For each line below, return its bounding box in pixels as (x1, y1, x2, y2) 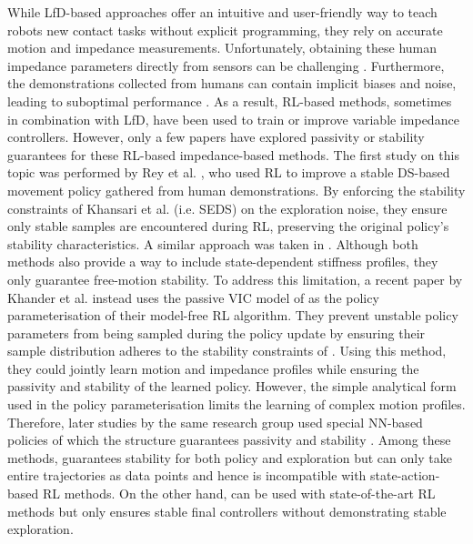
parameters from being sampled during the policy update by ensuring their (7, 323, 426, 342)
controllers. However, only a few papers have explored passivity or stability (7, 127, 425, 146)
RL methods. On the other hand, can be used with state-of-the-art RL (42, 484, 436, 503)
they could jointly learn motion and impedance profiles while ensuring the (7, 358, 419, 378)
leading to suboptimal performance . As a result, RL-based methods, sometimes (7, 91, 452, 110)
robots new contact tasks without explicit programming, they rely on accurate (7, 20, 443, 39)
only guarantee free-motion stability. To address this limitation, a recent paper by (7, 269, 463, 288)
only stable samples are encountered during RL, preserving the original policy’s (7, 217, 449, 236)
